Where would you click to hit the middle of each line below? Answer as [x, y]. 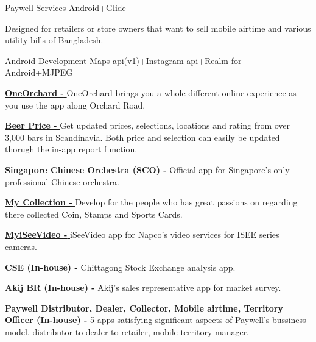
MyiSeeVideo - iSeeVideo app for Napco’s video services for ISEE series [142, 234]
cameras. [21, 246]
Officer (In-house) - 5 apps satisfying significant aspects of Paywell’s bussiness [156, 320]
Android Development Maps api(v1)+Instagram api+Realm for [123, 60]
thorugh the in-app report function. [71, 149]
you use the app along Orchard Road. [75, 105]
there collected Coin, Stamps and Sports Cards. [94, 214]
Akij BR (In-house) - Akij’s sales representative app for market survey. [143, 287]
